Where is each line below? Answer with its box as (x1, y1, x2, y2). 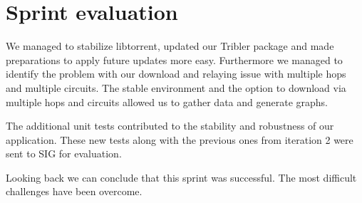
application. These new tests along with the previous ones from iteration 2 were (6, 132, 353, 147)
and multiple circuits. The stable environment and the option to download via (6, 80, 346, 95)
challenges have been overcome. (6, 184, 143, 199)
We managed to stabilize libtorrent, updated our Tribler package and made (6, 38, 334, 53)
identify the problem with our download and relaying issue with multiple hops (6, 66, 346, 81)
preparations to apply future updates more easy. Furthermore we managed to (6, 52, 343, 67)
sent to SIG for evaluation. (6, 146, 122, 161)
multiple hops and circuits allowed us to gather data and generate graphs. (6, 94, 328, 109)
